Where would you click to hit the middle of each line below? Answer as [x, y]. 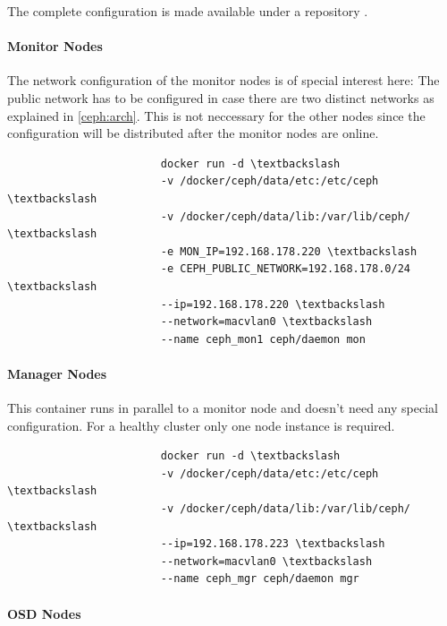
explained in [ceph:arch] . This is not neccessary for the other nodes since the [216, 115]
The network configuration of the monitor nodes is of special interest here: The [223, 80]
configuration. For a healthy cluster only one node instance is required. [201, 425]
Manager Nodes [57, 373]
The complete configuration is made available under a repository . [188, 11]
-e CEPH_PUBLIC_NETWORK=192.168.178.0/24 [286, 269]
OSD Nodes [44, 613]
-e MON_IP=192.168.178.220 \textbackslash [289, 251]
